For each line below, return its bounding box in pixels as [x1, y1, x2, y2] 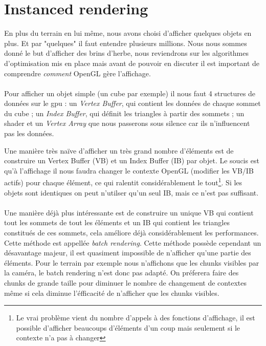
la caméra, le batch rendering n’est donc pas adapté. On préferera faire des [4, 267, 239, 278]
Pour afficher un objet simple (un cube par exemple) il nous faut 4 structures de [4, 88, 256, 98]
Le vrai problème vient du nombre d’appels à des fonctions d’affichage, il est [16, 312, 255, 323]
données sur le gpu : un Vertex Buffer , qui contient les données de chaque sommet [4, 98, 261, 109]
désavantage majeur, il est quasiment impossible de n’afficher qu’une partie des [4, 247, 251, 258]
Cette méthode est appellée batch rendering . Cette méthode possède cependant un [4, 237, 261, 248]
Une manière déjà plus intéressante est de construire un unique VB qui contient [4, 207, 254, 218]
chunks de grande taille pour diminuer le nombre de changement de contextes [4, 277, 247, 288]
